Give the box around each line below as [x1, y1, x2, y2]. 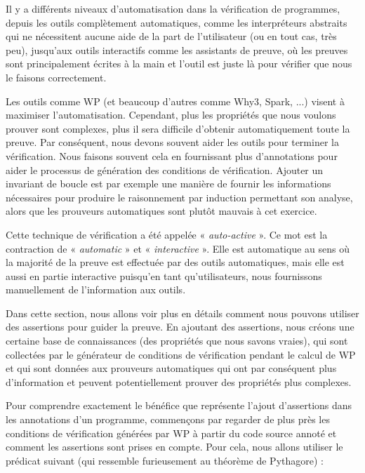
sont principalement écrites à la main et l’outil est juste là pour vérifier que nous [6, 56, 352, 71]
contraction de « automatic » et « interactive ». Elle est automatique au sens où [6, 241, 350, 255]
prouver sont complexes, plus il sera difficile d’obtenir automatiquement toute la [6, 121, 350, 135]
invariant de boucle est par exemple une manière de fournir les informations [6, 176, 331, 191]
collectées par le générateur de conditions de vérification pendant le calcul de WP [6, 347, 356, 361]
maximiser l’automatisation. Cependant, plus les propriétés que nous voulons [6, 107, 336, 122]
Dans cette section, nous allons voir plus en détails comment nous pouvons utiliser [6, 305, 359, 320]
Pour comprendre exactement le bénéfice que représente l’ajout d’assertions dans [6, 398, 352, 413]
